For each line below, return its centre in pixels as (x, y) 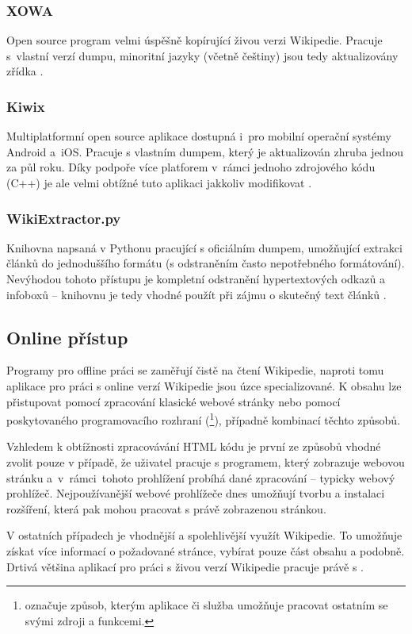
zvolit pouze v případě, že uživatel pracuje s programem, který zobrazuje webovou (206, 462)
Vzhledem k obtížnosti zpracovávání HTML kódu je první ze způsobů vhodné (194, 446)
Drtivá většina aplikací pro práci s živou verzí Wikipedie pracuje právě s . (185, 566)
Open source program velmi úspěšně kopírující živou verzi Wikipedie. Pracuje (195, 40)
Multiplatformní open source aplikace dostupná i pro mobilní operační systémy (199, 136)
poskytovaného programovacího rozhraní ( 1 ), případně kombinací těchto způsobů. (204, 419)
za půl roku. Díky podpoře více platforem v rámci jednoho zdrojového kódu (191, 167)
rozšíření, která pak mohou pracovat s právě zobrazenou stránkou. (166, 508)
